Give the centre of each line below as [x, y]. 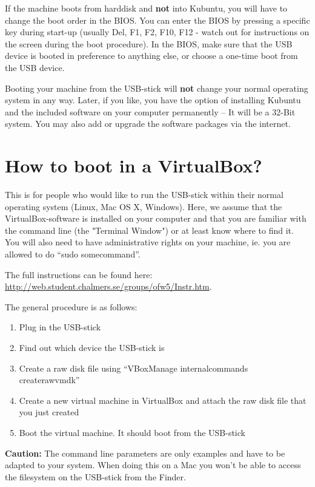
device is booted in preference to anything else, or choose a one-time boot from [151, 56]
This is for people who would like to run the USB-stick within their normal [144, 195]
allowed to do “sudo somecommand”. [73, 254]
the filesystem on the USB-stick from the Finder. [95, 476]
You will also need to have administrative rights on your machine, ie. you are [148, 242]
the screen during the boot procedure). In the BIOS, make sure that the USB [149, 43]
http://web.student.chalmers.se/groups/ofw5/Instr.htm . [108, 286]
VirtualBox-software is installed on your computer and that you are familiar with [156, 218]
